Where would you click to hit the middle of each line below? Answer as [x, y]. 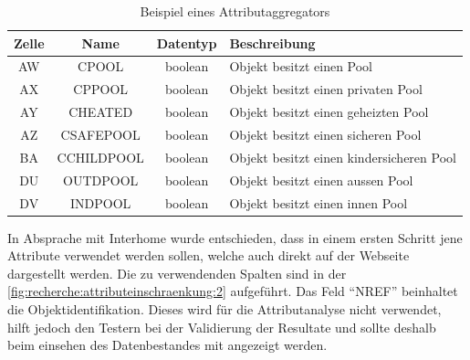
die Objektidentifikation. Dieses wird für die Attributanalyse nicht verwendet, [225, 308]
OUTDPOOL [101, 180]
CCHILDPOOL [100, 157]
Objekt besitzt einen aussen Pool [321, 180]
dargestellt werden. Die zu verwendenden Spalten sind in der [177, 273]
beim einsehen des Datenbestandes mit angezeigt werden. [167, 345]
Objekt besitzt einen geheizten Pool [329, 112]
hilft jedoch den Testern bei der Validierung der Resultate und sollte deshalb [222, 327]
